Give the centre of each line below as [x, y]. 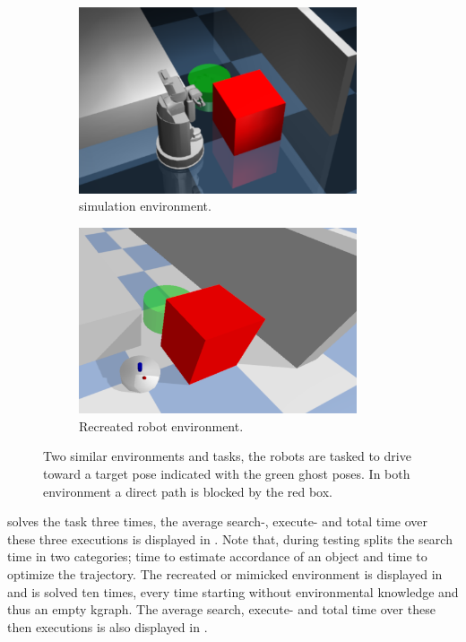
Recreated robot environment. [161, 425]
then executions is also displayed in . [108, 626]
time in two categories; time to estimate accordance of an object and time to [217, 556]
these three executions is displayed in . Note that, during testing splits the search [230, 538]
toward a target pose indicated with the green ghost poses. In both [227, 473]
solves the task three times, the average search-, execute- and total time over [218, 521]
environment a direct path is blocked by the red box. [188, 491]
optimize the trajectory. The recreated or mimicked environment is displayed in [225, 573]
